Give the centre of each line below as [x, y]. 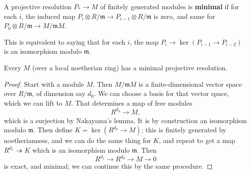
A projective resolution [38, 6]
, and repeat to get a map [197, 140]
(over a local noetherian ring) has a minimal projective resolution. [130, 67]
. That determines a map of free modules [132, 103]
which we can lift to [33, 103]
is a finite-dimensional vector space [190, 84]
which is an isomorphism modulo [81, 150]
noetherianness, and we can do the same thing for [78, 140]
